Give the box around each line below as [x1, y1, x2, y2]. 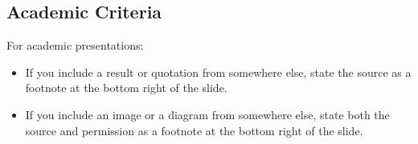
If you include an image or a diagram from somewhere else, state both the [25, 106, 390, 122]
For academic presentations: [6, 37, 144, 54]
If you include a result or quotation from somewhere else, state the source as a [25, 63, 412, 80]
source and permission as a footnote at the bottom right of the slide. [25, 122, 363, 138]
